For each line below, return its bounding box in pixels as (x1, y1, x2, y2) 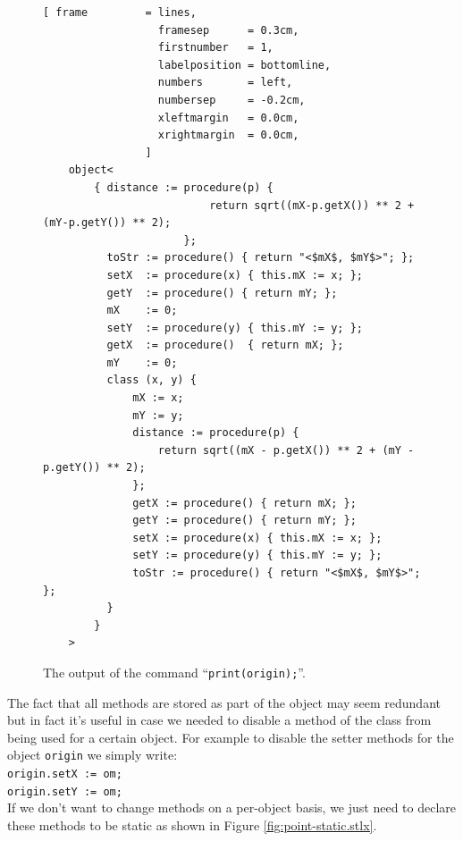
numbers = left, (157, 76, 293, 89)
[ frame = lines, (43, 6, 197, 19)
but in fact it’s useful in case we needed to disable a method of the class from (7, 711, 432, 729)
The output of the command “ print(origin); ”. (43, 662, 306, 681)
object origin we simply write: (7, 745, 178, 764)
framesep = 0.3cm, (157, 23, 299, 37)
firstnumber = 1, (157, 41, 274, 55)
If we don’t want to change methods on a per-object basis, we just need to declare (7, 798, 456, 817)
